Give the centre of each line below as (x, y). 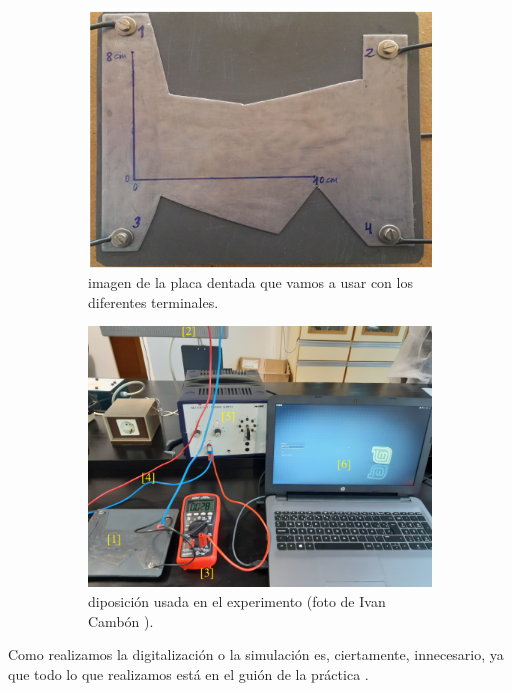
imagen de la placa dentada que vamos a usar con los (250, 282)
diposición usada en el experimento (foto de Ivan (237, 600)
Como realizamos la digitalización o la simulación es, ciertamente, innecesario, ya (256, 654)
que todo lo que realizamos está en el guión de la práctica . (188, 673)
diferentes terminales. (153, 301)
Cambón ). (121, 620)
